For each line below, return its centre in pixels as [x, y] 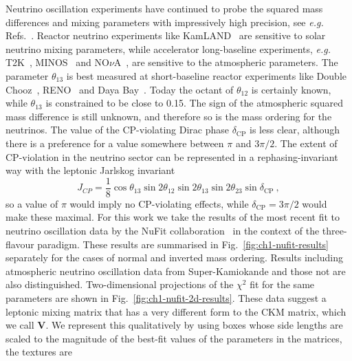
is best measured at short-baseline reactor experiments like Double [206, 75]
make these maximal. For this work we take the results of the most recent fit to [173, 217]
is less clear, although [295, 130]
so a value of [32, 203]
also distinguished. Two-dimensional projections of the [120, 284]
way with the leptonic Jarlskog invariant [90, 170]
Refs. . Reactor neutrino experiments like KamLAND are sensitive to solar [166, 35]
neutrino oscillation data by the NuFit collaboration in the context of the [163, 230]
